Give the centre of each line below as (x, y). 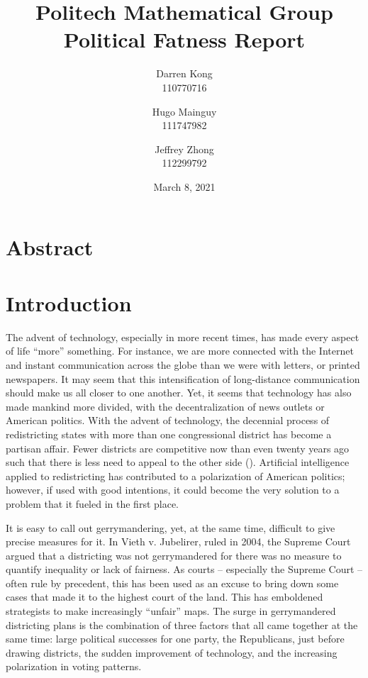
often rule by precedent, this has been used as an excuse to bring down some (172, 583)
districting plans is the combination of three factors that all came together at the (182, 624)
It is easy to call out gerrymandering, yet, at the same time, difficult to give (171, 527)
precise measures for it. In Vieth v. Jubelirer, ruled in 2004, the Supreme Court (178, 541)
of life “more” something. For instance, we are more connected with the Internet (180, 351)
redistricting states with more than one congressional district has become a (169, 434)
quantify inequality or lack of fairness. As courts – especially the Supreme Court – (184, 569)
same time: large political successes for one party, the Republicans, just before (175, 639)
